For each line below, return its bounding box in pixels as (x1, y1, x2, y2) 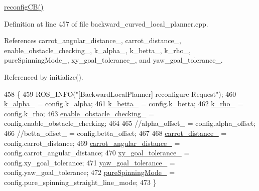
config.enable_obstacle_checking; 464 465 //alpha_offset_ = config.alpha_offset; (4, 118, 256, 128)
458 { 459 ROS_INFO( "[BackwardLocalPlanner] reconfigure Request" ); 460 (4, 88, 236, 99)
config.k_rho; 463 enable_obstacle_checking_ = (4, 108, 154, 118)
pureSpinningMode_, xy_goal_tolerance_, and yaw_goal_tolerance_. (4, 55, 223, 65)
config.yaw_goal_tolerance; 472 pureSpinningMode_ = (4, 167, 175, 177)
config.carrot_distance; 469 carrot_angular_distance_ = (4, 137, 180, 148)
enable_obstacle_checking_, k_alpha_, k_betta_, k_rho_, (4, 45, 191, 55)
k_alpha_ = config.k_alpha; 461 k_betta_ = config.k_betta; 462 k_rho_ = (4, 98, 243, 109)
